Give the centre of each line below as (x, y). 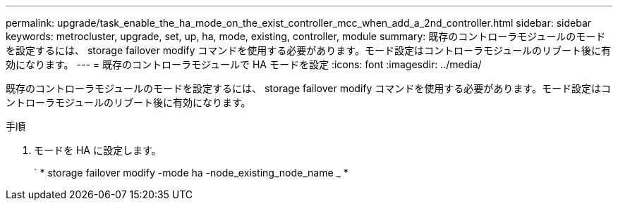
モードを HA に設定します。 (98, 150)
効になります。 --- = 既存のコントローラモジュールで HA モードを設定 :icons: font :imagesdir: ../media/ (244, 64)
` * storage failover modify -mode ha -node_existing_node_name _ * (191, 173)
